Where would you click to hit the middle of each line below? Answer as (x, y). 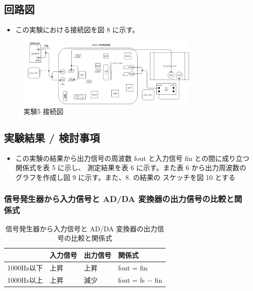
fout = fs (131, 280)
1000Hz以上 (25, 280)
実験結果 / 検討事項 (52, 137)
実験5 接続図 (43, 111)
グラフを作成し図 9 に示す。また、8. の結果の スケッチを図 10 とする (125, 177)
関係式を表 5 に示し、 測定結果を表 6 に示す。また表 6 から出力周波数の (131, 168)
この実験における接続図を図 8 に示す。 (77, 30)
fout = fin (133, 267)
